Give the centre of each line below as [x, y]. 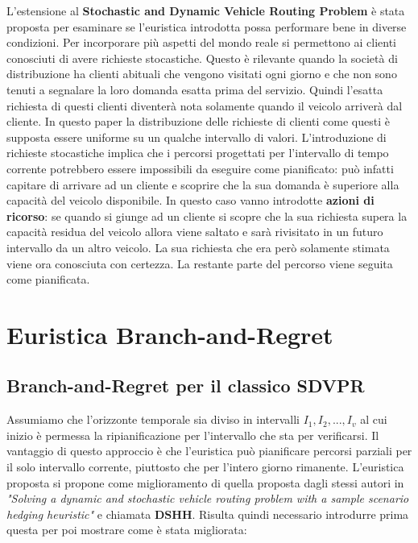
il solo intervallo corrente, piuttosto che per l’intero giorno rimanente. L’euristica [205, 467]
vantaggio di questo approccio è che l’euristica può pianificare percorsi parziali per [209, 451]
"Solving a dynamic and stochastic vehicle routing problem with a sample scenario [208, 498]
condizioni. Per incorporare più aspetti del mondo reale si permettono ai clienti [201, 42]
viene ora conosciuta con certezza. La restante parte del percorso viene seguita [200, 263]
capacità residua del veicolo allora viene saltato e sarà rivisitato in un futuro [195, 232]
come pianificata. [48, 279]
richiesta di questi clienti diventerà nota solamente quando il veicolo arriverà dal [205, 105]
